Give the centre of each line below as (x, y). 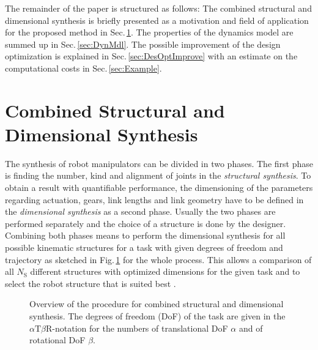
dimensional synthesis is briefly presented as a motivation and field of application (157, 20)
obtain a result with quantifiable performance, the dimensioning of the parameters (159, 188)
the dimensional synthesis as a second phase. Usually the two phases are (140, 211)
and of (251, 328)
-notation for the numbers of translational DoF (140, 328)
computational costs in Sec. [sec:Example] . (83, 68)
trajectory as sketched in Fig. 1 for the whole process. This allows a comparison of (158, 259)
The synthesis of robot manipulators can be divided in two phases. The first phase (159, 163)
